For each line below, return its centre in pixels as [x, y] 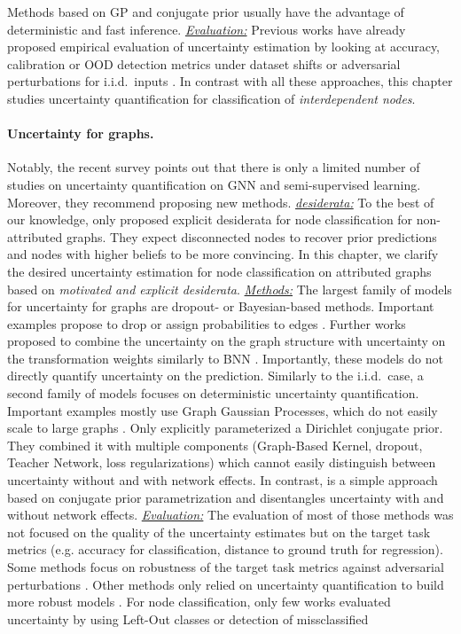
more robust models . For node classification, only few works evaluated [199, 602]
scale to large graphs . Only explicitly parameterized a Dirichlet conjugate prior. [225, 428]
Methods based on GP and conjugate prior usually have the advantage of [206, 12]
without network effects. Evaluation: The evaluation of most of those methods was [230, 515]
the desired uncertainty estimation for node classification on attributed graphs [219, 271]
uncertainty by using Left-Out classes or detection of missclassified [188, 618]
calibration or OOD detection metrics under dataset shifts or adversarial [204, 63]
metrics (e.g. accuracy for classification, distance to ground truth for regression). [225, 549]
